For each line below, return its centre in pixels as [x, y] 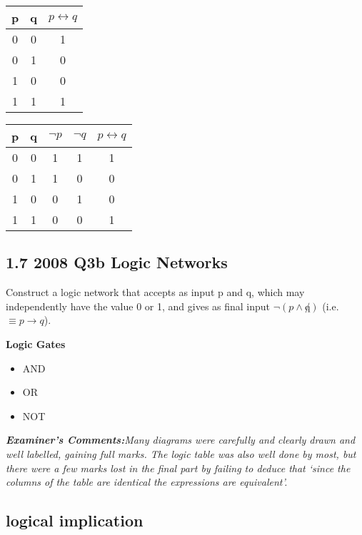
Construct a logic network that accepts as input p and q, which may [155, 292]
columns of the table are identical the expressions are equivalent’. [147, 482]
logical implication [75, 520]
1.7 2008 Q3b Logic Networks [117, 262]
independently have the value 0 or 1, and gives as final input [138, 306]
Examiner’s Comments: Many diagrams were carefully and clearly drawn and [181, 440]
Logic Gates [36, 343]
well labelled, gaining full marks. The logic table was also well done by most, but [181, 453]
